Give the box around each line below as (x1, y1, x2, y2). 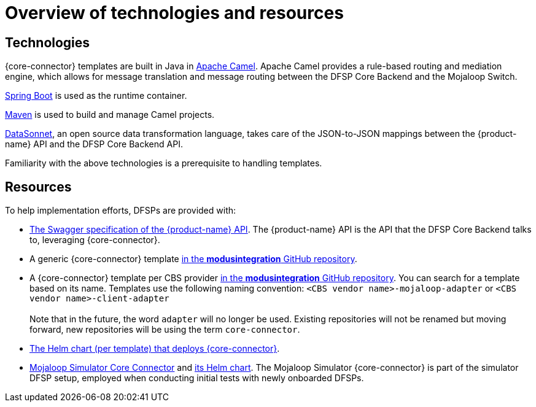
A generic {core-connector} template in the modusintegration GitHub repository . (29, 254, 357, 265)
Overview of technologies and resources (5, 2, 344, 23)
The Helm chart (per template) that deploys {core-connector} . (29, 343, 280, 354)
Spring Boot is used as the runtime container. (5, 90, 187, 101)
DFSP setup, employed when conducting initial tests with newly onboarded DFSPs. (29, 373, 364, 384)
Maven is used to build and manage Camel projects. (5, 109, 215, 120)
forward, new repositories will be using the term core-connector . (29, 324, 300, 335)
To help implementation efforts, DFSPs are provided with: (5, 205, 236, 216)
